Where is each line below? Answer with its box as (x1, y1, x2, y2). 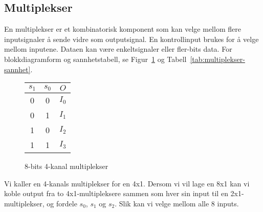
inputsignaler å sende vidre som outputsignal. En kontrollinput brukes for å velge (4, 33, 259, 44)
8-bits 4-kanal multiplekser (25, 161, 108, 172)
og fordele (47, 198, 77, 208)
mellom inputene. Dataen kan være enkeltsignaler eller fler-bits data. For (4, 44, 232, 54)
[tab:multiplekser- (190, 53, 245, 64)
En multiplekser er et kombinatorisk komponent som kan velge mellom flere (4, 24, 241, 34)
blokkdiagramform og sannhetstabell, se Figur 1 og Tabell (4, 53, 187, 64)
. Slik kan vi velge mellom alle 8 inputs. (115, 198, 239, 208)
